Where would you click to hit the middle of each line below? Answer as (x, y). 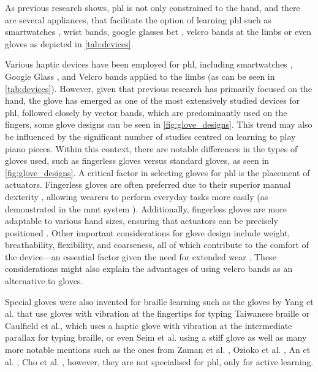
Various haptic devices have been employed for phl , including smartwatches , (149, 64)
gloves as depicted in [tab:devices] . (69, 43)
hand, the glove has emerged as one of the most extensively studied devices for (153, 100)
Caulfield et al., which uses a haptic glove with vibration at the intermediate (149, 325)
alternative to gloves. (44, 281)
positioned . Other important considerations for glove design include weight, (148, 232)
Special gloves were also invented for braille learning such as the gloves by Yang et (159, 301)
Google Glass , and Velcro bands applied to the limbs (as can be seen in (140, 76)
